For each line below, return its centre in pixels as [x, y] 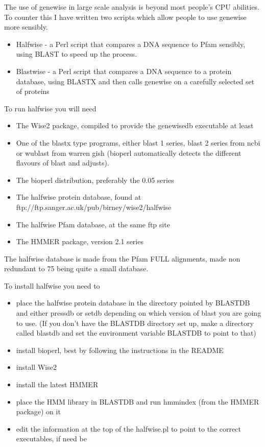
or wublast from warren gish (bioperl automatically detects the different [129, 152]
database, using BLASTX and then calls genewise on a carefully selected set [135, 81]
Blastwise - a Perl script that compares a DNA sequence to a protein [124, 71]
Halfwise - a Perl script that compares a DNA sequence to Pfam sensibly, [131, 44]
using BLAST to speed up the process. [77, 54]
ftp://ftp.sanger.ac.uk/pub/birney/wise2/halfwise [94, 207]
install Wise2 [36, 367]
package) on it [38, 411]
